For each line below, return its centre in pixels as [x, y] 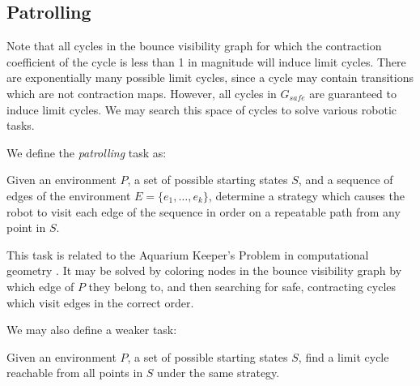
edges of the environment [69, 195]
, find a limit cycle [344, 356]
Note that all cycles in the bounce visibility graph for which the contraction [194, 46]
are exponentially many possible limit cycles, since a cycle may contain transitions [210, 77]
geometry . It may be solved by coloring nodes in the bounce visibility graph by [204, 270]
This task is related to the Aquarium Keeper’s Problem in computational [188, 254]
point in [26, 227]
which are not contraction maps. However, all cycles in [142, 93]
